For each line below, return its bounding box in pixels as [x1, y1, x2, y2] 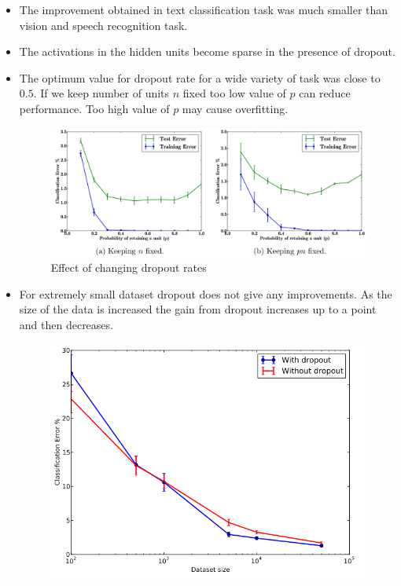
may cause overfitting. [182, 100, 289, 116]
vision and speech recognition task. [19, 16, 188, 33]
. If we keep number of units [33, 85, 170, 101]
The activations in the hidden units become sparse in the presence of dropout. [19, 43, 395, 60]
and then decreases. [19, 317, 113, 333]
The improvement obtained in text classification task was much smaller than [19, 2, 388, 17]
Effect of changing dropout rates [50, 259, 207, 276]
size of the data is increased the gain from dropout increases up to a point [19, 301, 377, 317]
